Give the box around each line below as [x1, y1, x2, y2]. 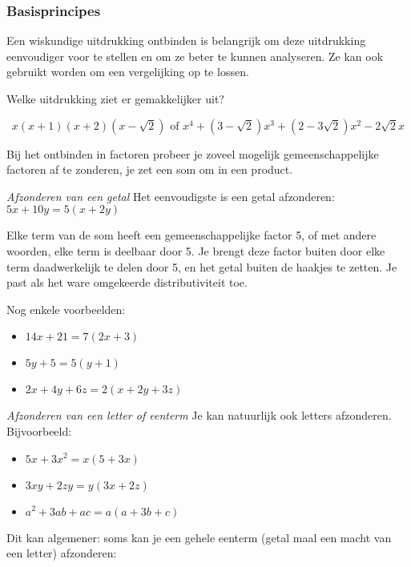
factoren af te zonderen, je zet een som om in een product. [6, 161, 293, 178]
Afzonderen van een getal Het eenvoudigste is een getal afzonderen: [6, 187, 335, 204]
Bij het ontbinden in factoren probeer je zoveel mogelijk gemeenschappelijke [6, 145, 379, 162]
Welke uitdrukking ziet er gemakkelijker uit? [6, 90, 224, 107]
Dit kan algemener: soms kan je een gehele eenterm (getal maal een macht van [6, 529, 392, 545]
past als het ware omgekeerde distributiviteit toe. [6, 274, 248, 291]
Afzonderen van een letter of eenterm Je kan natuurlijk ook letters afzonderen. [6, 407, 392, 424]
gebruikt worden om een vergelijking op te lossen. [6, 63, 249, 80]
